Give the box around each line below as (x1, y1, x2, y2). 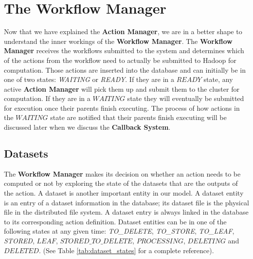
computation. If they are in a (4, 93, 90, 103)
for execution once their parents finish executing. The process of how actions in (4, 102, 240, 113)
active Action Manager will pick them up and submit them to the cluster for (4, 83, 239, 94)
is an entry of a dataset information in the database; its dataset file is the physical (4, 197, 249, 207)
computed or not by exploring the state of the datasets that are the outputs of (4, 178, 238, 188)
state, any (203, 74, 233, 84)
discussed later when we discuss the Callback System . (4, 122, 171, 132)
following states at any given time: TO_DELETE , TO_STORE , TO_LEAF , (4, 226, 235, 236)
